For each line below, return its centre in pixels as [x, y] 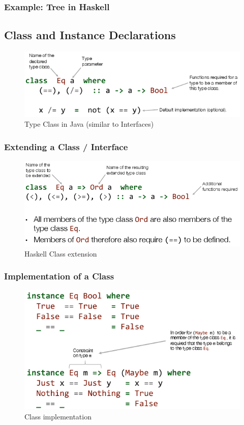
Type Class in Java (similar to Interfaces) [89, 124]
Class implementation [58, 416]
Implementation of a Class [59, 276]
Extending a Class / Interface [66, 146]
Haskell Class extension [61, 253]
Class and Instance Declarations [90, 35]
